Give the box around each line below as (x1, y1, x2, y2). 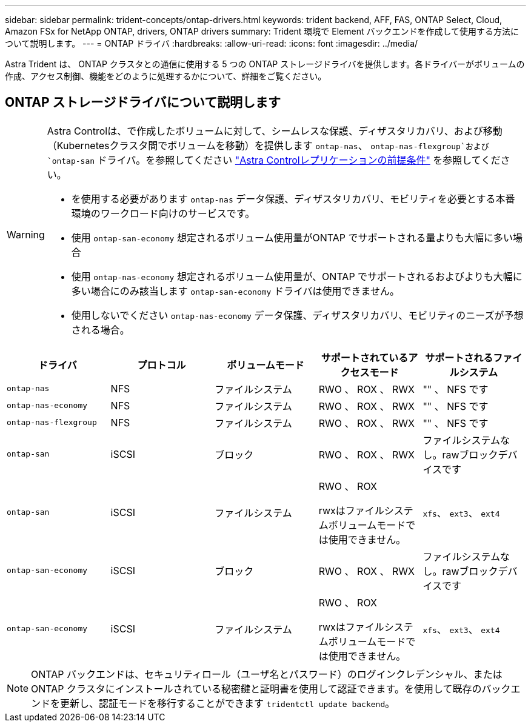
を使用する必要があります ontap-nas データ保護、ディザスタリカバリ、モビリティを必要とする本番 (71, 192, 515, 205)
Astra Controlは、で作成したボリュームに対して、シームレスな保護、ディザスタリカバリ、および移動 (47, 124, 503, 137)
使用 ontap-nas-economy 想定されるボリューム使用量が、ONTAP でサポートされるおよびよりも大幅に (71, 270, 523, 283)
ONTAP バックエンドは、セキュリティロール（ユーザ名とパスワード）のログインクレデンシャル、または (31, 668, 503, 680)
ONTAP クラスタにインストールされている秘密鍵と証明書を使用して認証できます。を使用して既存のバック (31, 682, 511, 695)
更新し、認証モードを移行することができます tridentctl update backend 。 (60, 697, 395, 709)
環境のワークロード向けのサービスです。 (71, 207, 255, 219)
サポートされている (321, 351, 409, 364)
